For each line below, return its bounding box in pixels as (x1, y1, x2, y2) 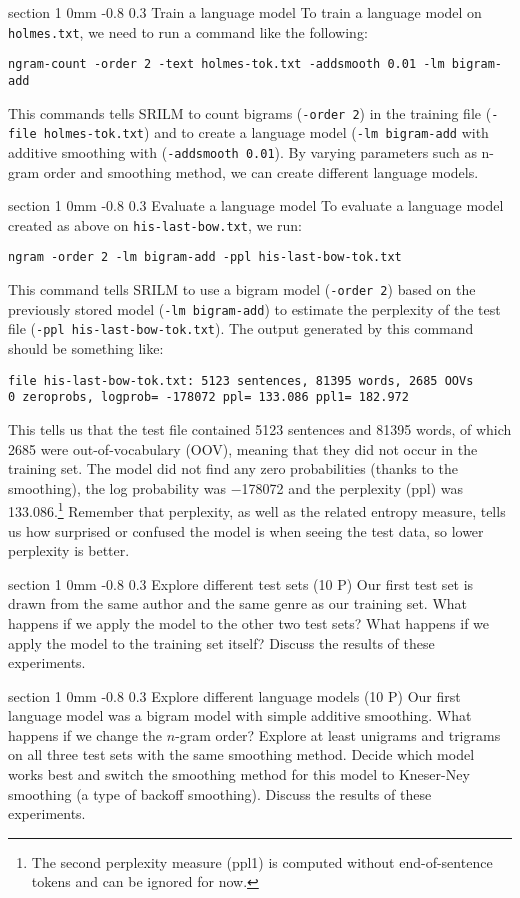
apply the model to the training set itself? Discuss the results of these (8, 632, 435, 653)
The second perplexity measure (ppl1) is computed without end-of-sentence (31, 851, 493, 872)
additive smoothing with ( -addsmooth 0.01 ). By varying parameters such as (8, 141, 477, 162)
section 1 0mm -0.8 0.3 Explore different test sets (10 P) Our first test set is (8, 573, 474, 594)
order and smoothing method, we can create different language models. (43, 161, 479, 182)
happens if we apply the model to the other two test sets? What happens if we (8, 612, 490, 633)
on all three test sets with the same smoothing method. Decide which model (8, 744, 475, 765)
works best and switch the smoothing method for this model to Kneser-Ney (8, 764, 470, 785)
